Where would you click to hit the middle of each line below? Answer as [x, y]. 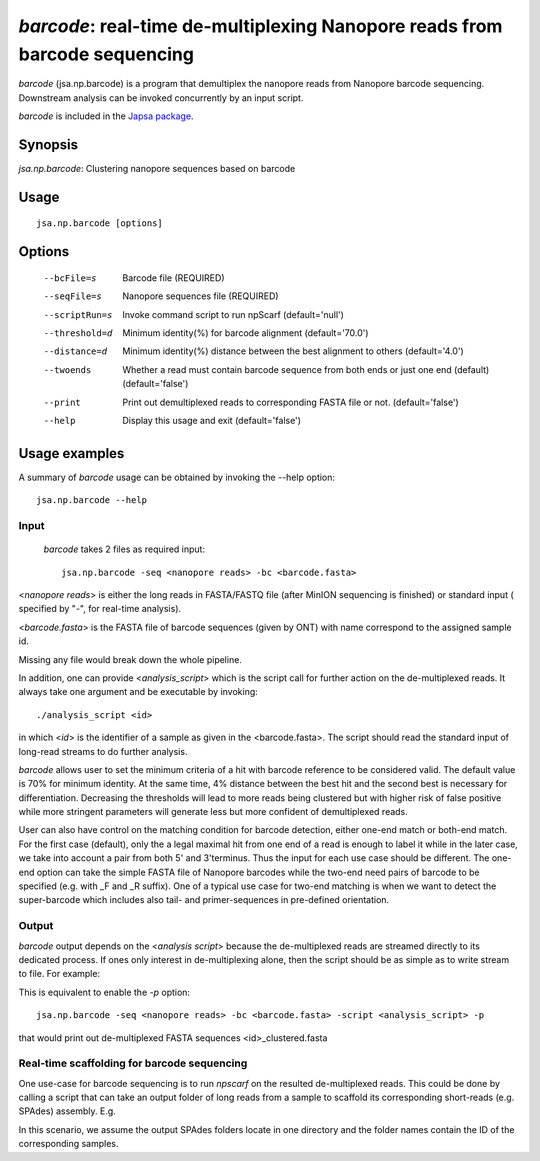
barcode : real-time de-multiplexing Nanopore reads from [260, 26]
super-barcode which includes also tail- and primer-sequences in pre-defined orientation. [204, 900]
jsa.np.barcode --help [92, 500]
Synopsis [48, 144]
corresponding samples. [68, 1144]
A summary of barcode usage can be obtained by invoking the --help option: [176, 477]
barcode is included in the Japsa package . [106, 116]
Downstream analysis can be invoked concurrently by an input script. [161, 97]
